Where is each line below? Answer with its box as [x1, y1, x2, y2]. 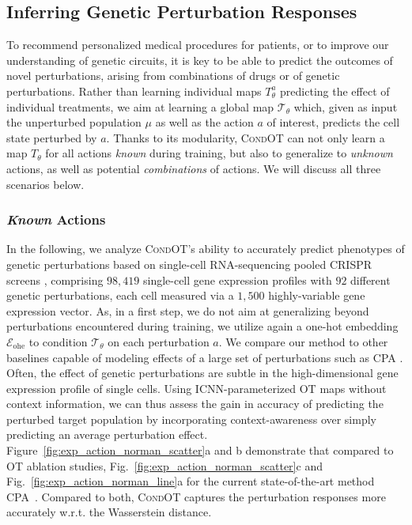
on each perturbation [108, 333, 210, 349]
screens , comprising [6, 271, 104, 288]
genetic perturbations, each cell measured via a [6, 287, 234, 304]
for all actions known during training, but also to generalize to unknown [45, 145, 393, 161]
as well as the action [155, 114, 254, 130]
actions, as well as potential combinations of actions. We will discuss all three [6, 160, 381, 176]
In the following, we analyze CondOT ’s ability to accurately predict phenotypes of [6, 240, 405, 257]
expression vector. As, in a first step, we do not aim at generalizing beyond [6, 302, 369, 319]
